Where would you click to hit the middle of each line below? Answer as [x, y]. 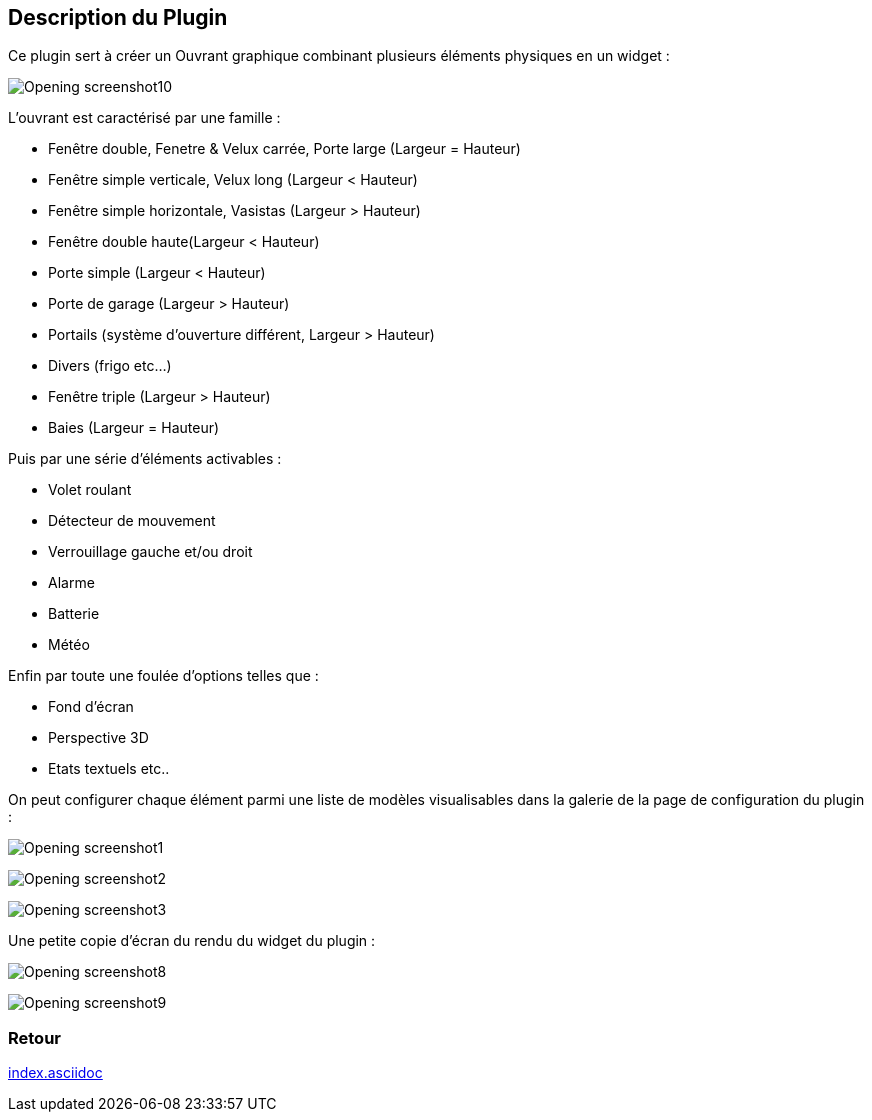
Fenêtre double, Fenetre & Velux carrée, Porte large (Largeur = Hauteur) [284, 149]
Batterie [74, 614]
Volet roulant [90, 490]
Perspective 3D [98, 738]
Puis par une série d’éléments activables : [145, 459]
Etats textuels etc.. [109, 769]
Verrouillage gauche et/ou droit [150, 552]
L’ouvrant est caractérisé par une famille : [144, 118]
